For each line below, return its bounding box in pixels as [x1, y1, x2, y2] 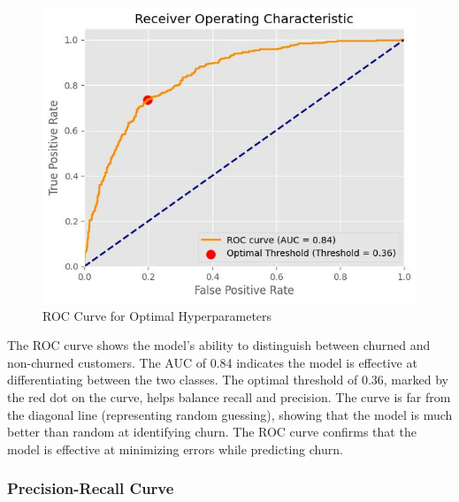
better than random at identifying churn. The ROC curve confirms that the [7, 422, 417, 441]
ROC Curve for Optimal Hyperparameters [42, 306, 272, 324]
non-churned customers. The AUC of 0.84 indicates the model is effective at [7, 353, 417, 371]
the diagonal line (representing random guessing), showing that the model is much [7, 405, 453, 423]
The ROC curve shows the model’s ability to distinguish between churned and [7, 336, 431, 354]
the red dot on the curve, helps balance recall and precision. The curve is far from [7, 388, 451, 407]
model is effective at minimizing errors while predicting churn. [7, 439, 343, 458]
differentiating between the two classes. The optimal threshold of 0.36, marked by [7, 370, 448, 389]
